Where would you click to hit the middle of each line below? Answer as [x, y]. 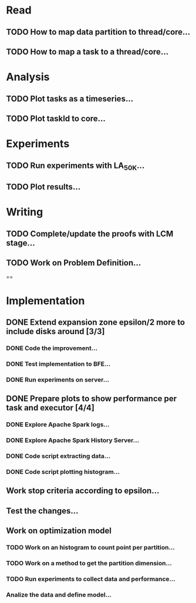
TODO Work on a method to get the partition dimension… [89, 563]
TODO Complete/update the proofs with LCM [90, 233]
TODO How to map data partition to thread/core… [98, 32]
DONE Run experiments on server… [58, 379]
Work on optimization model [59, 531]
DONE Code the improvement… [52, 348]
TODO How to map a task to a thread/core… [87, 51]
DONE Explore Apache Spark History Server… [73, 440]
